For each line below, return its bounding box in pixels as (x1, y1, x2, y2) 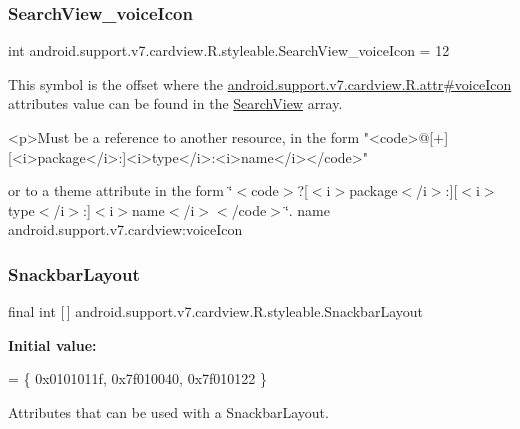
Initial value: (8, 334, 97, 355)
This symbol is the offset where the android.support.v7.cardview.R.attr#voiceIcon (8, 73, 512, 94)
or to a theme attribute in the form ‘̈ (8, 180, 233, 201)
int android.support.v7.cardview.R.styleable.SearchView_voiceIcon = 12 (8, 40, 450, 61)
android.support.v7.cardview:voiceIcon (8, 219, 243, 240)
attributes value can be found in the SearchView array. (8, 93, 343, 114)
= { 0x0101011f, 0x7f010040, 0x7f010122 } (8, 368, 268, 389)
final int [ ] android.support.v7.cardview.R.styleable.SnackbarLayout (8, 301, 423, 322)
